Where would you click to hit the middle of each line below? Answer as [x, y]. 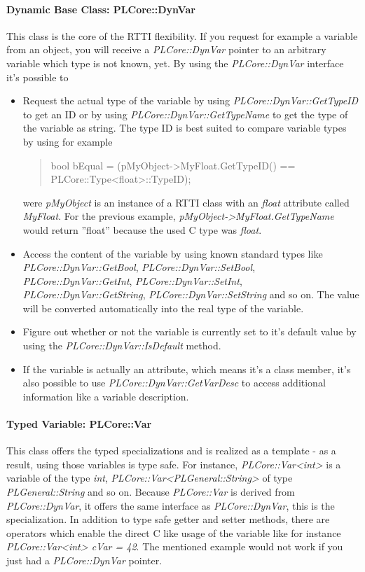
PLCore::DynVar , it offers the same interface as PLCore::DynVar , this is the [171, 505]
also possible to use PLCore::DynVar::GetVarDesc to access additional [174, 383]
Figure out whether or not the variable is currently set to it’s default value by [190, 332]
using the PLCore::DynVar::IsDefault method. [122, 346]
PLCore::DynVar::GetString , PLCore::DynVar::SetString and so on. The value [191, 294]
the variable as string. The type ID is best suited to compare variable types [185, 128]
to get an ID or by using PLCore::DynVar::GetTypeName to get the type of [185, 114]
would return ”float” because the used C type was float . [142, 229]
